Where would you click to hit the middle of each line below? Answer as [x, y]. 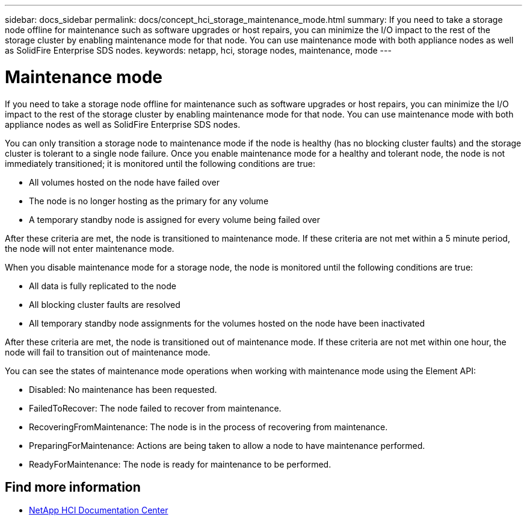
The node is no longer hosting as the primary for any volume [149, 201]
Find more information [73, 487]
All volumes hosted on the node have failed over [124, 182]
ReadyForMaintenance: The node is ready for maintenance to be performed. [180, 464]
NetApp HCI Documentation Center [99, 510]
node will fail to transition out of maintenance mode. [108, 352]
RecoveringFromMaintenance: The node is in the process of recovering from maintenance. [208, 427]
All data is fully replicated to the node [103, 286]
